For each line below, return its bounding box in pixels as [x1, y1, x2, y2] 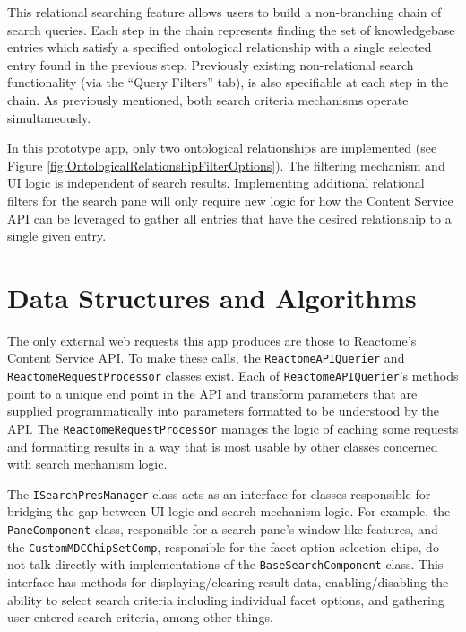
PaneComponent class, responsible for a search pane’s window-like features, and [7, 520, 438, 539]
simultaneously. [7, 108, 91, 127]
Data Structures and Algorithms [7, 278, 417, 315]
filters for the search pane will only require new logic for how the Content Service [7, 190, 453, 209]
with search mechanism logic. [7, 454, 168, 473]
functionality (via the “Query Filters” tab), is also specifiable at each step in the [7, 73, 449, 92]
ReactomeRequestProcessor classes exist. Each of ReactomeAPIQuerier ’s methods [7, 366, 459, 385]
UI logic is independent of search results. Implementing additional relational [7, 173, 425, 192]
